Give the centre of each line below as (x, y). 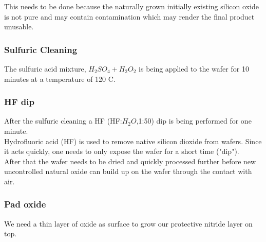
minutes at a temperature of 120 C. (60, 79)
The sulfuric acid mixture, (45, 68)
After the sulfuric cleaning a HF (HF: (63, 121)
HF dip (19, 102)
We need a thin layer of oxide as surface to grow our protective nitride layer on (128, 223)
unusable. (19, 27)
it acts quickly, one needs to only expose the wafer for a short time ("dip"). (122, 151)
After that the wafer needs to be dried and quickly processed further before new (130, 161)
